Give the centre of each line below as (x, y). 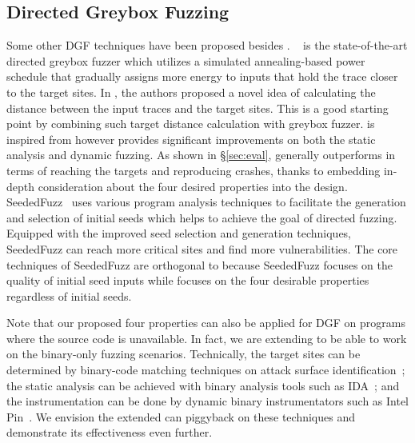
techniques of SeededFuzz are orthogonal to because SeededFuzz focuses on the (200, 264)
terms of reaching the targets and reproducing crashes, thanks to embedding (194, 170)
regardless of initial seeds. (69, 295)
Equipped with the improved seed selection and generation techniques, (179, 233)
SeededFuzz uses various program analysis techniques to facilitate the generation (206, 202)
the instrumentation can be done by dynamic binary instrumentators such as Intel (208, 401)
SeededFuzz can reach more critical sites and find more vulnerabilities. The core (202, 248)
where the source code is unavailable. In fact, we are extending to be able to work (207, 338)
